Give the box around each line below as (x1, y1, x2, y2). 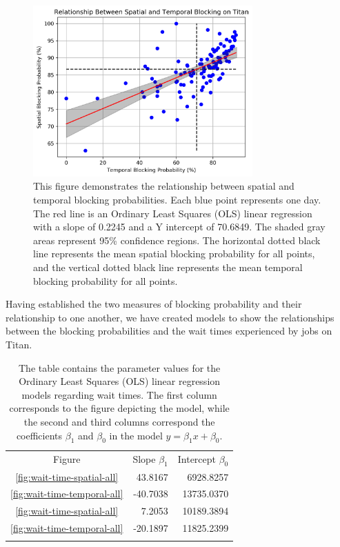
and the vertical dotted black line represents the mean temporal (33, 259, 303, 274)
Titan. (6, 337, 32, 351)
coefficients (16, 428, 63, 442)
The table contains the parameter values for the (18, 360, 221, 375)
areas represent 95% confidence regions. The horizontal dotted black (33, 232, 321, 247)
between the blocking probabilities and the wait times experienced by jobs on (6, 324, 332, 338)
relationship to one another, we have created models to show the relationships (6, 310, 334, 324)
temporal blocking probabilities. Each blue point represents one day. (33, 192, 321, 206)
